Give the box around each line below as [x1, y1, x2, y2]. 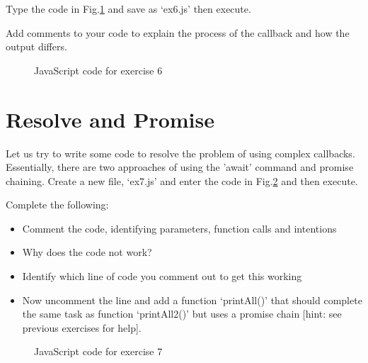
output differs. [6, 39, 67, 54]
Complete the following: [6, 197, 109, 212]
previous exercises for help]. [22, 320, 142, 335]
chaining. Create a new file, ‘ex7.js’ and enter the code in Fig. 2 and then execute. [6, 173, 358, 188]
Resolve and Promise [6, 104, 215, 133]
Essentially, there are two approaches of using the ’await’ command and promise [6, 160, 354, 174]
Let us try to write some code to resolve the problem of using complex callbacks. [6, 145, 355, 160]
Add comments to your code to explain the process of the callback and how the [6, 25, 350, 40]
